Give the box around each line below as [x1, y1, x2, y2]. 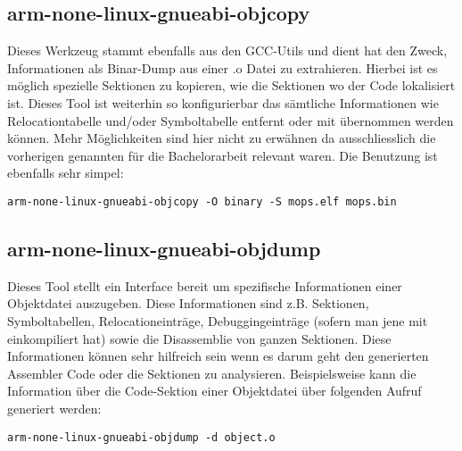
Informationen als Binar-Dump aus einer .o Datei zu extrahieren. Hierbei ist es [7, 58, 438, 77]
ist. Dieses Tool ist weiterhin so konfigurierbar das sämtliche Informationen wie [7, 93, 439, 112]
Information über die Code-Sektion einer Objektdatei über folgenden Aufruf [7, 381, 422, 400]
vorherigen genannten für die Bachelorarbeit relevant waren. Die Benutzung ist [7, 146, 438, 164]
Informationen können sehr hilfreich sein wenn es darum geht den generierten [7, 347, 429, 365]
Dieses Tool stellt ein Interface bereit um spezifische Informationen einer [7, 276, 402, 295]
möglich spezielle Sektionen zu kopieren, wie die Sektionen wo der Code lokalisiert [7, 76, 456, 95]
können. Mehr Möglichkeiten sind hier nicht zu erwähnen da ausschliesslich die [7, 129, 436, 147]
